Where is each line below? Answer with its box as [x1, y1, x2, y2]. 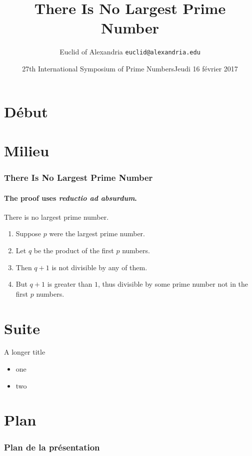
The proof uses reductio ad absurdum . [4, 192, 137, 203]
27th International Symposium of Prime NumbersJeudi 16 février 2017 [22, 63, 238, 73]
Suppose [15, 228, 41, 239]
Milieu [4, 140, 49, 160]
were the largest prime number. [49, 228, 145, 239]
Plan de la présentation [4, 441, 100, 453]
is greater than [47, 279, 92, 289]
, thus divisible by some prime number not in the [97, 279, 248, 289]
